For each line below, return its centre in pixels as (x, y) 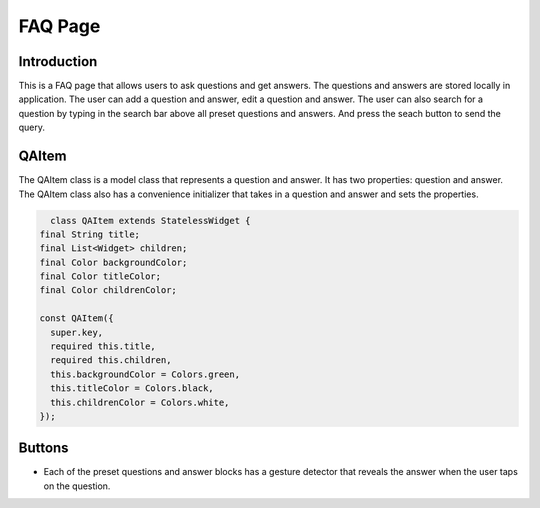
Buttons (43, 448)
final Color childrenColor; (108, 290)
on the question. (77, 486)
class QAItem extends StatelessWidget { (150, 220)
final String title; (89, 234)
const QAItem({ (76, 318)
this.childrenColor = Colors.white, (140, 402)
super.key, (77, 332)
